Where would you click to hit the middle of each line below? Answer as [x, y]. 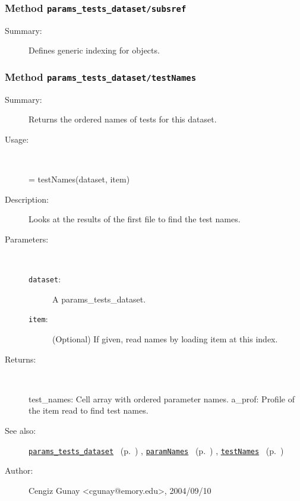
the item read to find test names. [89, 410]
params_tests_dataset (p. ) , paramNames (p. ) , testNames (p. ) [156, 450]
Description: [27, 199]
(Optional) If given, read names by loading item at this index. [165, 339]
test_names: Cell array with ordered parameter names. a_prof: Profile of [162, 398]
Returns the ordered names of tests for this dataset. [123, 119]
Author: [19, 470]
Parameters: [27, 239]
